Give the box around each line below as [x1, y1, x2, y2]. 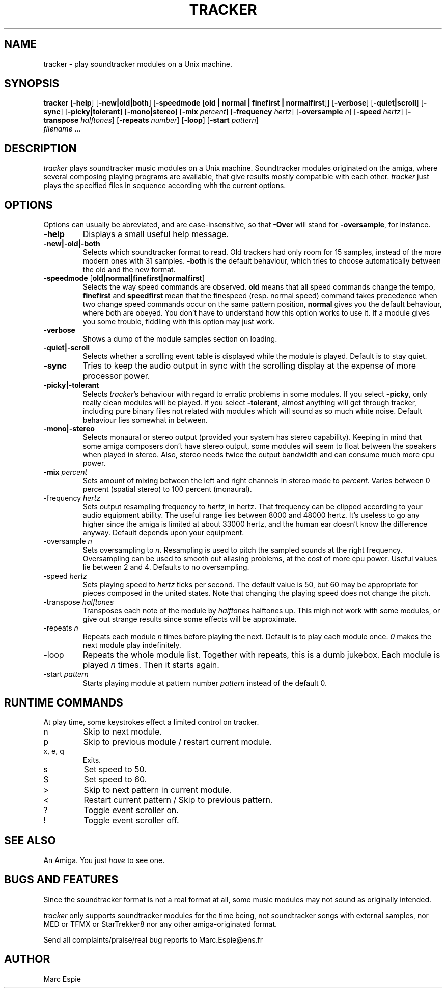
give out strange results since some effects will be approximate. [82, 615, 297, 624]
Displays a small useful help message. [82, 229, 229, 240]
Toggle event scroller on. [83, 804, 179, 815]
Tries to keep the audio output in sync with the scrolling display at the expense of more [82, 360, 416, 371]
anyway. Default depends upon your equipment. [82, 528, 244, 537]
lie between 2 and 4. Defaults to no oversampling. [82, 563, 249, 572]
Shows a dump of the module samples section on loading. [82, 334, 277, 344]
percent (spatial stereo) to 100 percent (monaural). [82, 485, 252, 494]
